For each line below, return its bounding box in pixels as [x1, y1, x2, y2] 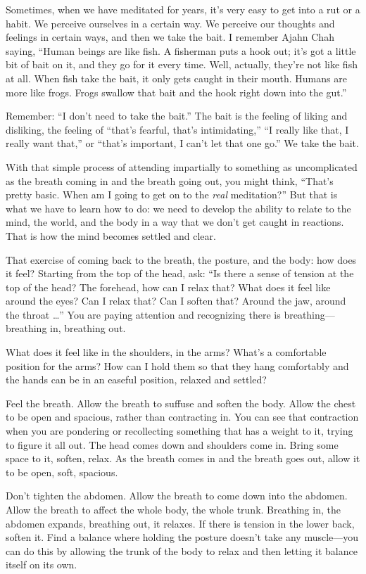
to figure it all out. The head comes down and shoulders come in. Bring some [6, 437, 339, 452]
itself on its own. [6, 557, 77, 572]
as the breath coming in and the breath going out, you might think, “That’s [6, 173, 334, 188]
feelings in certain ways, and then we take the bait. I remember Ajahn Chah [6, 30, 334, 44]
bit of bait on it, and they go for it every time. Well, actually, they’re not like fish [6, 57, 358, 72]
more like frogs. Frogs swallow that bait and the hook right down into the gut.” [6, 84, 347, 99]
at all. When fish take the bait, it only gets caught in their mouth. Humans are [6, 70, 347, 85]
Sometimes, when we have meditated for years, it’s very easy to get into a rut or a [6, 2, 360, 16]
